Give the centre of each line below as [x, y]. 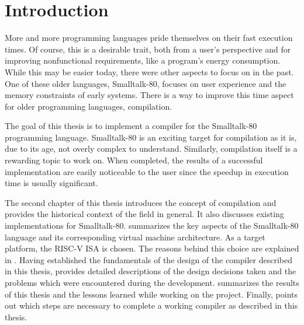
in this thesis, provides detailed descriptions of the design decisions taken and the [151, 271]
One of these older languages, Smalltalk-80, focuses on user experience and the [146, 83]
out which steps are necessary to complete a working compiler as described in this [151, 305]
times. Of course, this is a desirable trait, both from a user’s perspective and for [148, 49]
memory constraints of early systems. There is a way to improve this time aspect [149, 95]
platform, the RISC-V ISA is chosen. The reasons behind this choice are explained [152, 248]
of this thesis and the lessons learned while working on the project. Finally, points [151, 294]
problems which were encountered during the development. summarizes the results [152, 282]
